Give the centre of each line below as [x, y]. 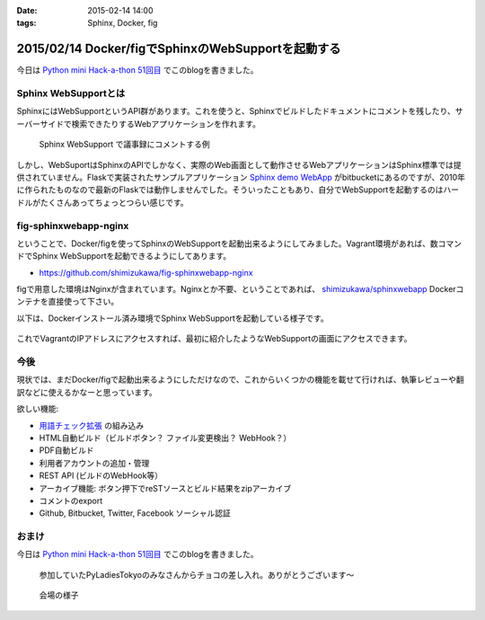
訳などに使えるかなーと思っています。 [87, 392]
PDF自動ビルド [66, 450]
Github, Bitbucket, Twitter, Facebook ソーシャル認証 [135, 513]
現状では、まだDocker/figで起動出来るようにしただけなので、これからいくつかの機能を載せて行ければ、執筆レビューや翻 [240, 380]
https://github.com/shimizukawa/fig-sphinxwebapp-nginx [146, 272]
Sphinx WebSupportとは [71, 93]
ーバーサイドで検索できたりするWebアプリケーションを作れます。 [138, 124]
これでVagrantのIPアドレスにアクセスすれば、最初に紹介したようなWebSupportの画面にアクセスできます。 [214, 339]
